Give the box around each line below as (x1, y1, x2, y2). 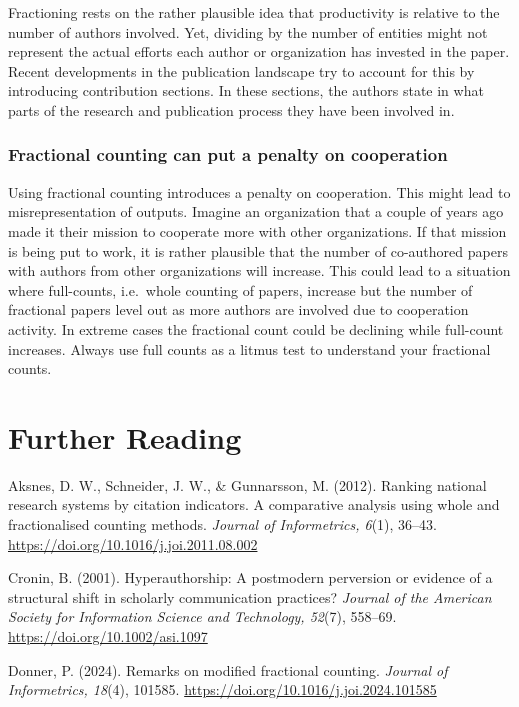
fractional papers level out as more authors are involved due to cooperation (8, 299, 469, 320)
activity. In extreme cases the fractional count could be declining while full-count (8, 318, 504, 339)
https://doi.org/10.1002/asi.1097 (8, 626, 208, 646)
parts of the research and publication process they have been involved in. (8, 99, 455, 120)
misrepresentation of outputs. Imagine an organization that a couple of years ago (8, 201, 504, 222)
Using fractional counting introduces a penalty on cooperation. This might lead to (8, 181, 511, 202)
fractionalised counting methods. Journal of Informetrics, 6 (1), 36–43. (8, 514, 437, 535)
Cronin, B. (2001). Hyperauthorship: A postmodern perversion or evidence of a (8, 567, 493, 588)
